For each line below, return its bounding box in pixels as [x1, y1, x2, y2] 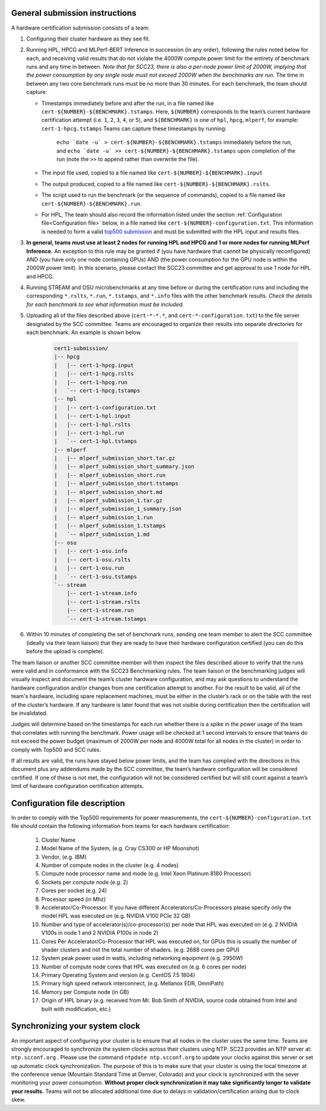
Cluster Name [41, 836, 75, 844]
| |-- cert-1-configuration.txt [54, 404, 156, 411]
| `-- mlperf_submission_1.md [54, 531, 150, 537]
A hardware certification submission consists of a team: [11, 24, 150, 31]
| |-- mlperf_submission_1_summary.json [54, 505, 182, 513]
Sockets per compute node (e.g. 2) [41, 879, 129, 886]
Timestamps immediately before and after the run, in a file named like [41, 100, 214, 107]
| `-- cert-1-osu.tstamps [54, 573, 137, 580]
